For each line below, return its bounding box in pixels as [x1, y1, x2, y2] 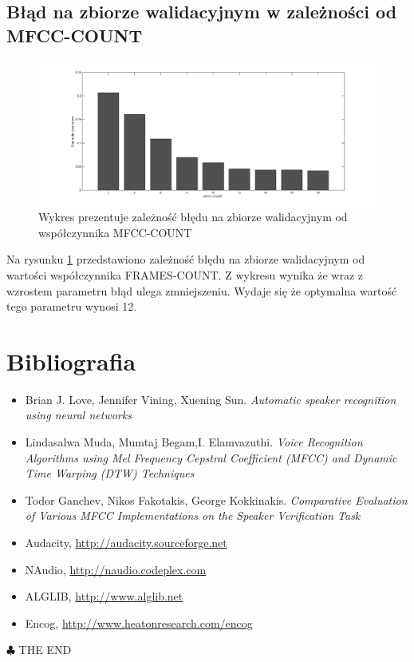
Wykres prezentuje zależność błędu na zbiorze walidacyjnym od [38, 208, 348, 225]
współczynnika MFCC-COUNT [38, 224, 192, 240]
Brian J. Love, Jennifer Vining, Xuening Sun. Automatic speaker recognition [25, 390, 396, 407]
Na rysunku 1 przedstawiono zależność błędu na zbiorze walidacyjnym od [6, 251, 365, 268]
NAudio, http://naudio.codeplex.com [25, 561, 207, 577]
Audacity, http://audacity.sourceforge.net [25, 533, 227, 550]
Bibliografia [6, 344, 136, 377]
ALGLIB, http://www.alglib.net [25, 588, 183, 605]
